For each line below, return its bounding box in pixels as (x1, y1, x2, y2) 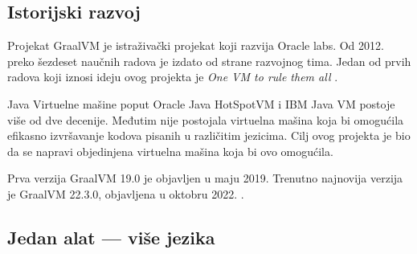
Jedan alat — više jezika (7, 224, 215, 249)
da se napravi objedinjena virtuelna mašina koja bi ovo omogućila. (7, 142, 333, 159)
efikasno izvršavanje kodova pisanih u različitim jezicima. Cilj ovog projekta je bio (7, 127, 411, 144)
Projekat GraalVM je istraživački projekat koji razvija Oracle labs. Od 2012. (7, 37, 384, 54)
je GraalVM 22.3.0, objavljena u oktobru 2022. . (7, 185, 244, 202)
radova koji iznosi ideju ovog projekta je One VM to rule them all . (7, 68, 338, 85)
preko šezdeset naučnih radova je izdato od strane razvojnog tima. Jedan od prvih (7, 52, 411, 69)
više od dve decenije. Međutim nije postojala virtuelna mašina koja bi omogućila (7, 111, 404, 128)
